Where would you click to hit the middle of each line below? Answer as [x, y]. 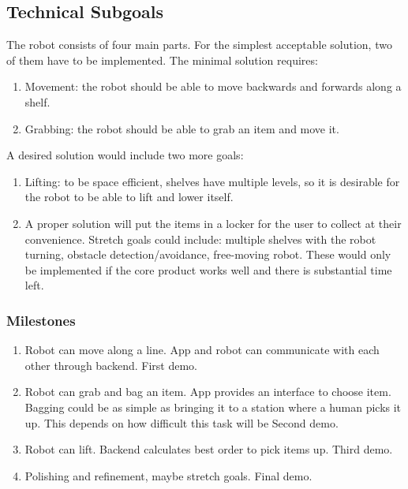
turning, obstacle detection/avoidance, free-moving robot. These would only [208, 254]
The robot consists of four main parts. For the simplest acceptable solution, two [199, 45]
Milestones [41, 320]
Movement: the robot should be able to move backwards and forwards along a [213, 86]
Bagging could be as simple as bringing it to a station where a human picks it [213, 407]
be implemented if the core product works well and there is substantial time [208, 269]
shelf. [37, 101]
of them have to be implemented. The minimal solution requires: [162, 60]
